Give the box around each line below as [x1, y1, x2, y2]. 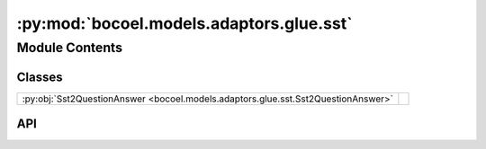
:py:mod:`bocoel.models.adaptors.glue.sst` [16, 13, 353, 33]
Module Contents [16, 39, 123, 56]
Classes [16, 69, 63, 84]
